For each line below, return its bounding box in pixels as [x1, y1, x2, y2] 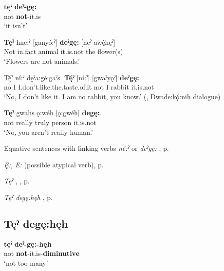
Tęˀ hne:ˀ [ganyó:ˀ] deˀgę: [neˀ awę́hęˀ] [4, 36, 115, 47]
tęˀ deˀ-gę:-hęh [4, 238, 52, 249]
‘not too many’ [4, 257, 48, 268]
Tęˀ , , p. [4, 176, 30, 186]
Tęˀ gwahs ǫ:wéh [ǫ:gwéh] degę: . [4, 108, 102, 118]
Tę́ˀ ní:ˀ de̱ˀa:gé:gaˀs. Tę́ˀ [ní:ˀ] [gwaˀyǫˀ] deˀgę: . [4, 72, 141, 82]
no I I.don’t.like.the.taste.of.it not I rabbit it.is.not [4, 82, 154, 92]
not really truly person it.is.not [4, 117, 96, 127]
